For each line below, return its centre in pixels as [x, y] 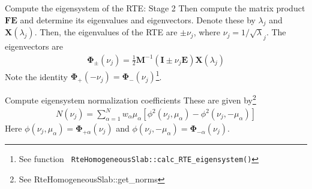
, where [207, 32]
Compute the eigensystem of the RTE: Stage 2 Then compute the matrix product [155, 8]
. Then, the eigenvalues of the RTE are [106, 32]
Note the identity [36, 76]
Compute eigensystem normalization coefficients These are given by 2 [130, 99]
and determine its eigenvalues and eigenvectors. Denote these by [138, 19]
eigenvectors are [34, 46]
